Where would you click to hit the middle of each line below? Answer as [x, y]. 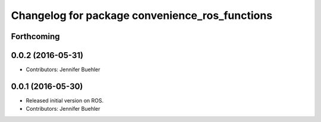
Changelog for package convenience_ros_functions [142, 15]
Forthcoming [35, 36]
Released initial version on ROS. [65, 100]
